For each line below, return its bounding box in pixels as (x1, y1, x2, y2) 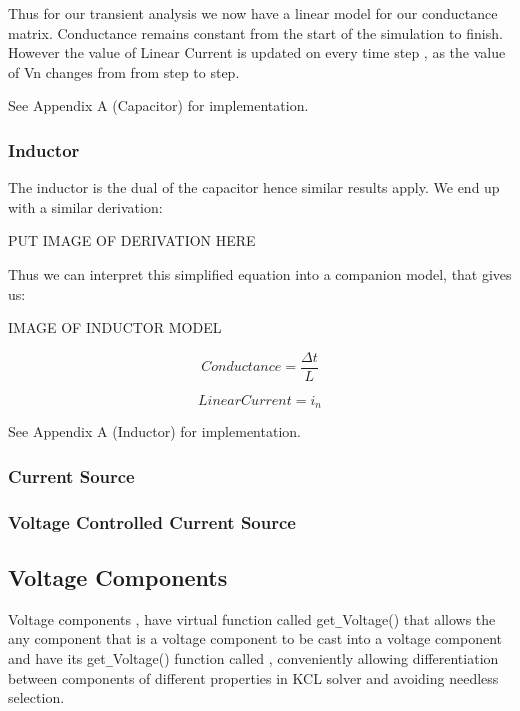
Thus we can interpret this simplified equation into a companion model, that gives (8, 263, 512, 284)
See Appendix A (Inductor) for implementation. (8, 421, 301, 442)
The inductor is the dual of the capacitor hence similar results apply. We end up (8, 177, 500, 198)
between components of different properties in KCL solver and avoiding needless (8, 667, 499, 688)
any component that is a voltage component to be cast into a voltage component (8, 628, 503, 649)
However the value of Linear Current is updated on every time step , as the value (8, 42, 506, 63)
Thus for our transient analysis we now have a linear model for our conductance (8, 3, 498, 23)
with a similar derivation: (8, 196, 163, 217)
